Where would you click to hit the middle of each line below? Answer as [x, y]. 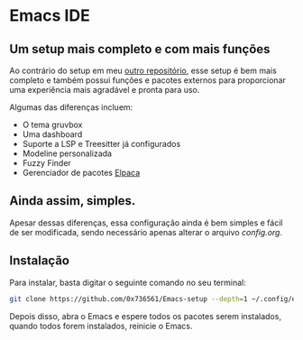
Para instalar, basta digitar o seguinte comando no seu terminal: [128, 282]
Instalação [40, 261]
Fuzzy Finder [47, 163]
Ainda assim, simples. [73, 201]
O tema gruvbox [52, 124]
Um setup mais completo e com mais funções [140, 49]
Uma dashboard [52, 134]
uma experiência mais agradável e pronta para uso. [105, 90]
